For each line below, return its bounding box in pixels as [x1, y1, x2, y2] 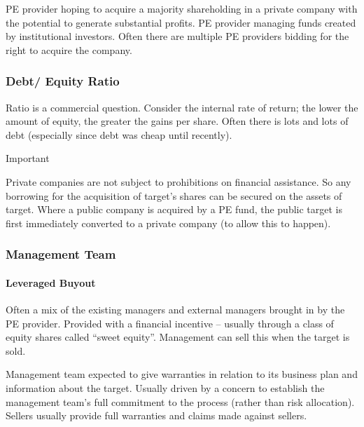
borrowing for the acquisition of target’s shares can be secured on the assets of [6, 188, 342, 203]
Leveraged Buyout [6, 275, 96, 290]
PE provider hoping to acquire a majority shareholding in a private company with [6, 1, 358, 15]
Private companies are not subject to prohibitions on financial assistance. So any [6, 174, 351, 189]
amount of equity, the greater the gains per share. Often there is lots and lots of [6, 114, 349, 128]
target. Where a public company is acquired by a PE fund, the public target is [6, 202, 343, 217]
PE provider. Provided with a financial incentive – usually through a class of [6, 316, 334, 330]
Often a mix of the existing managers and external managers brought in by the [6, 301, 345, 316]
